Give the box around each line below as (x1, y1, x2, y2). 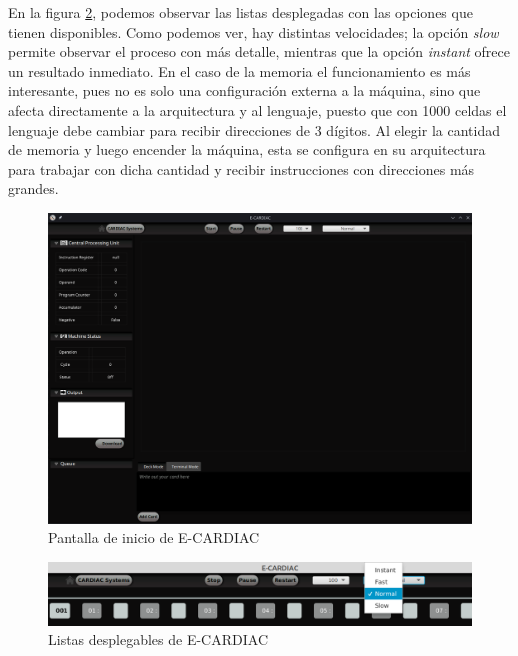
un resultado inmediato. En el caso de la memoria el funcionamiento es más (8, 60, 471, 81)
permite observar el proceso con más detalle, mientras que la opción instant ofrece (8, 41, 510, 62)
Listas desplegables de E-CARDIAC (48, 629, 268, 650)
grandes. (8, 178, 59, 199)
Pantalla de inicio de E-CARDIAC (48, 527, 260, 548)
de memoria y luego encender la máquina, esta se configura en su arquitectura (8, 139, 486, 160)
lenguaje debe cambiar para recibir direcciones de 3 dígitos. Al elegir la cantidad (8, 119, 500, 140)
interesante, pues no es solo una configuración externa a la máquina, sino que (8, 80, 481, 101)
